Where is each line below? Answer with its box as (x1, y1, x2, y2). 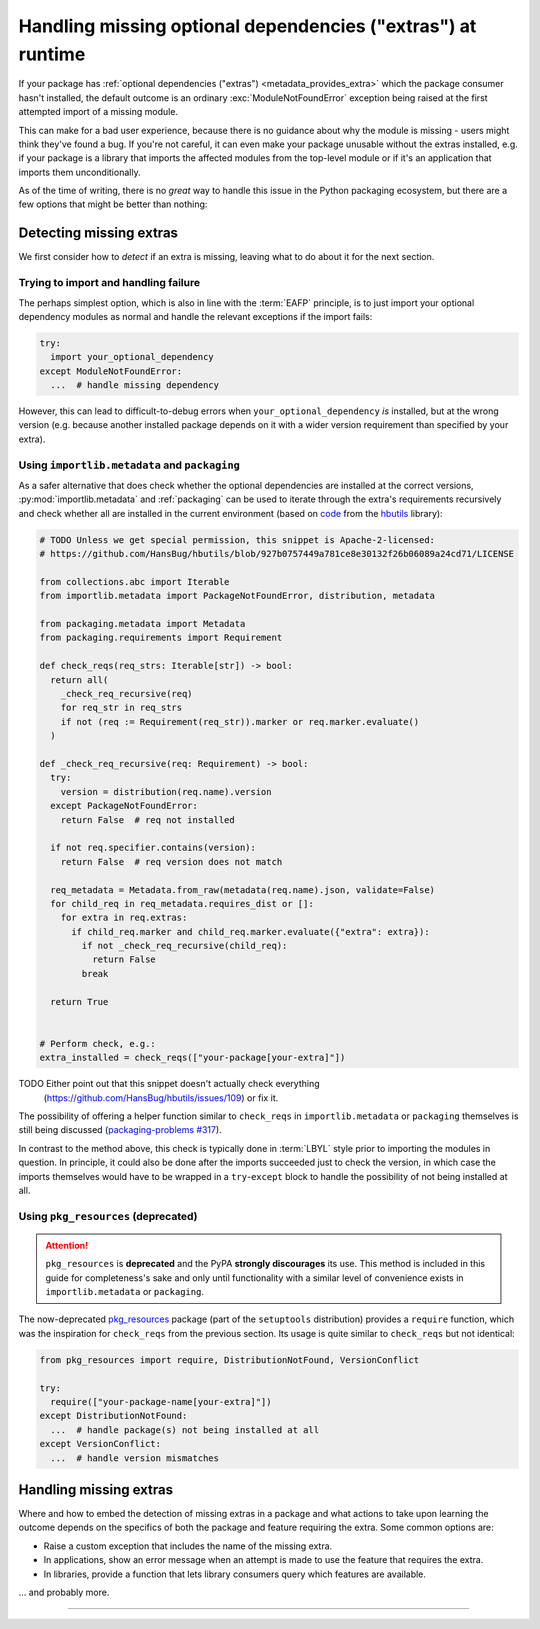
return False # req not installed (60, 814, 235, 825)
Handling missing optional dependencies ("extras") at (18, 15, 477, 37)
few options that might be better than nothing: (18, 198, 208, 210)
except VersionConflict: (39, 1438, 162, 1450)
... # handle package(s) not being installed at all (50, 1424, 320, 1435)
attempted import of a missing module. (18, 106, 179, 118)
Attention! (45, 1239, 89, 1251)
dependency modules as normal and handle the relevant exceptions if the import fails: (18, 310, 373, 322)
